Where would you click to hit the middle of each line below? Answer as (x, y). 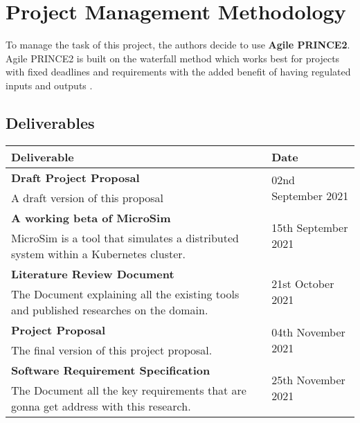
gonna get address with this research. (101, 406)
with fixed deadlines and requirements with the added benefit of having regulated (178, 72)
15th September (310, 228)
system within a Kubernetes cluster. (98, 253)
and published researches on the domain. (110, 309)
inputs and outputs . (49, 85)
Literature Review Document (93, 273)
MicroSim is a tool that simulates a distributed (125, 237)
